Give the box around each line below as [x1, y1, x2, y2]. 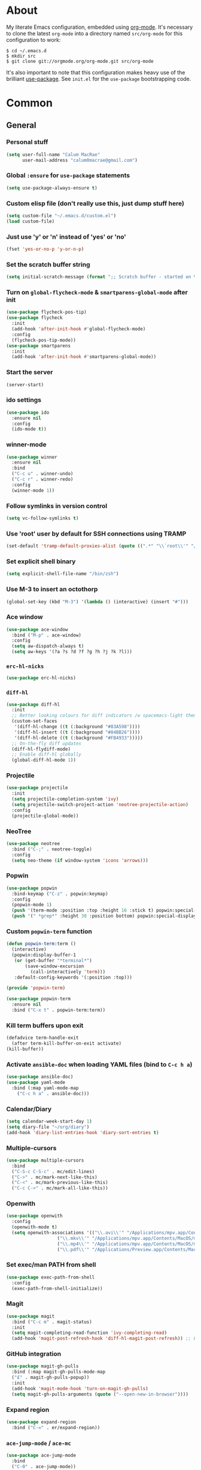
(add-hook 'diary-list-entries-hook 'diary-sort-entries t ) [6, 1129, 160, 1135]
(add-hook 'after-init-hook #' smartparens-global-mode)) [11, 354, 157, 360]
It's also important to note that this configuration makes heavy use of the [6, 68, 185, 76]
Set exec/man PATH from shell [6, 1261, 96, 1269]
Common [6, 97, 53, 110]
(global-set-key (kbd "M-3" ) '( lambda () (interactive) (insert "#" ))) [6, 599, 188, 605]
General [6, 120, 37, 130]
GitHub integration [6, 1350, 62, 1358]
